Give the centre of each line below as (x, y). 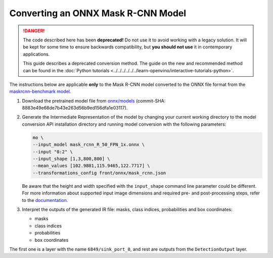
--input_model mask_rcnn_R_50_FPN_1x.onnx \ (89, 145)
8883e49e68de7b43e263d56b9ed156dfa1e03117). (75, 108)
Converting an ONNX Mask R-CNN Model (98, 13)
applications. (36, 54)
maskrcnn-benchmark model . (40, 91)
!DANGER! (34, 31)
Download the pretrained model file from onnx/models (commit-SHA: (94, 100)
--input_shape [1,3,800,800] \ (72, 159)
